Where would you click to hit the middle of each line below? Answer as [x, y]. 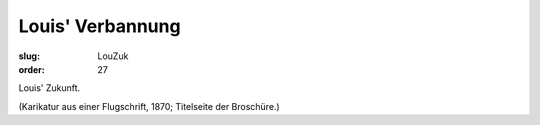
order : [31, 69]
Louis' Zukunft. [49, 88]
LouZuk [113, 56]
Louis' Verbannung [99, 26]
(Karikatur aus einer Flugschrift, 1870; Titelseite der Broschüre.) [149, 106]
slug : [29, 56]
